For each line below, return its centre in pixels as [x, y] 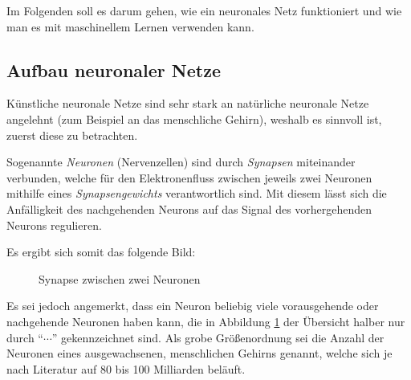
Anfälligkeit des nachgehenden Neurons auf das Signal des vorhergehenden [189, 208]
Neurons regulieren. [54, 225]
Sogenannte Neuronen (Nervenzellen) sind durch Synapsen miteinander [181, 162]
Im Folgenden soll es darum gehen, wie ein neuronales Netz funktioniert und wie [204, 10]
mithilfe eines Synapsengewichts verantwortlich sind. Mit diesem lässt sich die [197, 193]
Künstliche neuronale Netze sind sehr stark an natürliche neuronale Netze [188, 103]
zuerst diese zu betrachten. [72, 135]
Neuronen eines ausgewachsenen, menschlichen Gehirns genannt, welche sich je [199, 353]
